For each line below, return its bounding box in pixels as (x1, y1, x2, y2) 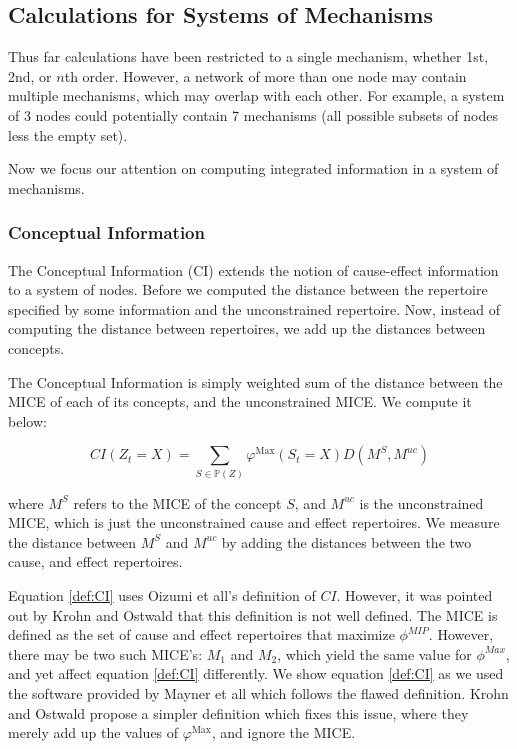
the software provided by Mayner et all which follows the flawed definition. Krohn (8, 683, 509, 703)
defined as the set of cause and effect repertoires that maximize (8, 624, 395, 645)
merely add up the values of (8, 722, 179, 743)
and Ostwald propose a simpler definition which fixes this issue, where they (8, 702, 469, 723)
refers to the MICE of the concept (73, 492, 282, 513)
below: (8, 410, 47, 431)
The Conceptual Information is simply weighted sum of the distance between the (8, 371, 503, 392)
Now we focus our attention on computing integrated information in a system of (8, 158, 499, 179)
